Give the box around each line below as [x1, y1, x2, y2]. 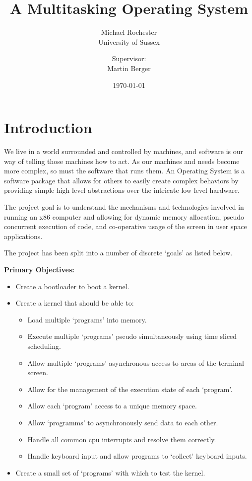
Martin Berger [107, 63, 151, 73]
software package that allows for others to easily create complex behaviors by [4, 175, 239, 185]
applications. [4, 231, 43, 241]
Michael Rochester [101, 27, 157, 37]
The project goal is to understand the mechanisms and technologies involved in [4, 202, 244, 212]
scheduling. [27, 340, 61, 351]
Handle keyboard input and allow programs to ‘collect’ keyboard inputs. [27, 451, 247, 461]
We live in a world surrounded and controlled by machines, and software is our [4, 146, 244, 157]
